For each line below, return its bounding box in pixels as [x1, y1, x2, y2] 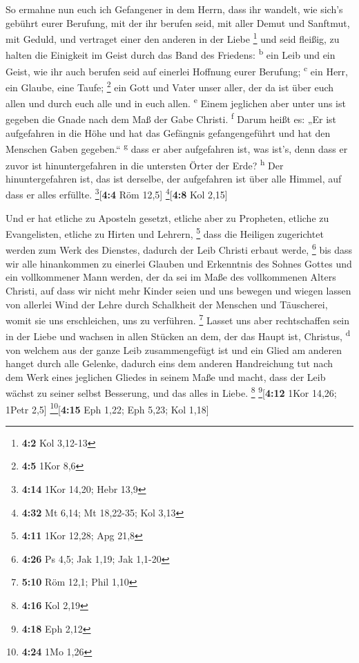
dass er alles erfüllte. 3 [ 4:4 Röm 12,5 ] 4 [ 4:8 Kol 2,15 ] [6, 185, 228, 202]
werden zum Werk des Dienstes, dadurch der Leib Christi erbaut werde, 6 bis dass [6, 241, 353, 257]
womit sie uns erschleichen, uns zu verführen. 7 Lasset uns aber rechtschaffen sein [6, 311, 350, 327]
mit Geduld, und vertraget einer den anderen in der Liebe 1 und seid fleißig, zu [6, 30, 340, 46]
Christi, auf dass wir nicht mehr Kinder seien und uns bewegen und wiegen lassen [6, 283, 351, 297]
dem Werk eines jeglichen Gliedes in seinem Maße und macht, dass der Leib [6, 369, 326, 384]
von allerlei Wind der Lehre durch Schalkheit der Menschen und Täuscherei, [6, 297, 328, 311]
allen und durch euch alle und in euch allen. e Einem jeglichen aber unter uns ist [6, 94, 346, 110]
